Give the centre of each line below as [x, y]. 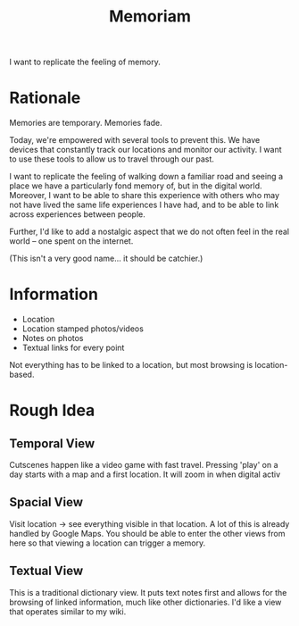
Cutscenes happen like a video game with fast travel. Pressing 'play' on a [144, 465]
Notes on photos [53, 338]
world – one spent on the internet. [71, 241]
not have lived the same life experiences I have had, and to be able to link [144, 205]
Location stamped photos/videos [83, 329]
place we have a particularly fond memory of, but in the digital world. [136, 186]
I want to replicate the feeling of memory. [85, 62]
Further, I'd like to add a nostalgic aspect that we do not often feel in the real [149, 232]
